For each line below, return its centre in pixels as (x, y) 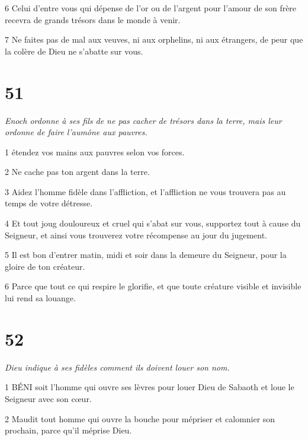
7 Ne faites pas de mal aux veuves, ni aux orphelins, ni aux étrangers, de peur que (154, 39)
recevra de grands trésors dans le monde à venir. (93, 19)
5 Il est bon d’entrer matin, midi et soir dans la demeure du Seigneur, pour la (146, 255)
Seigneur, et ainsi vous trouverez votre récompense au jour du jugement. (136, 235)
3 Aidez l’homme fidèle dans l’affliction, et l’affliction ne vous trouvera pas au (145, 191)
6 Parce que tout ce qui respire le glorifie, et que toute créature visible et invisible (153, 286)
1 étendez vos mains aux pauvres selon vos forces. (95, 152)
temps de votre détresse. (49, 203)
